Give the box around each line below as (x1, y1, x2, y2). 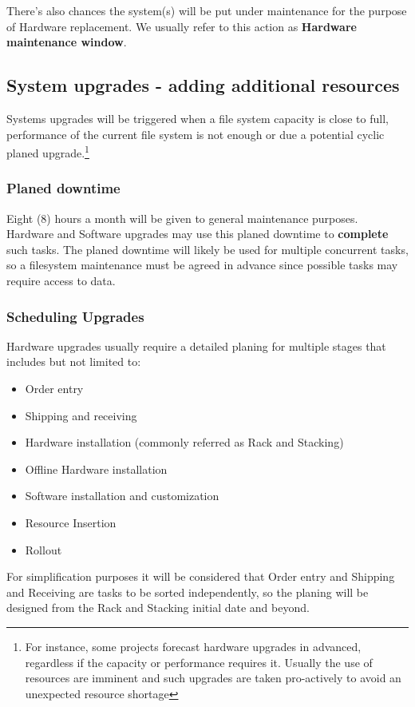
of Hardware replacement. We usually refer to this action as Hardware (6, 18, 357, 34)
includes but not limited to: (6, 353, 141, 370)
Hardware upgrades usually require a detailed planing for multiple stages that (6, 337, 386, 354)
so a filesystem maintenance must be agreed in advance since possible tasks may (6, 256, 398, 273)
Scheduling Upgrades (6, 306, 144, 326)
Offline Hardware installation (25, 460, 168, 477)
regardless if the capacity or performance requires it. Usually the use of (25, 653, 373, 670)
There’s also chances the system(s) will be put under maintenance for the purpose (6, 2, 407, 18)
